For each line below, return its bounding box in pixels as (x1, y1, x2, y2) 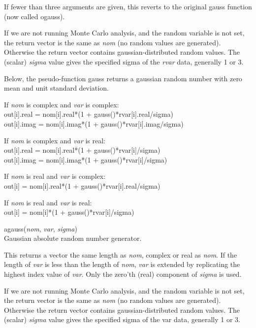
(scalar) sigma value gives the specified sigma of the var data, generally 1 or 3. (4, 314, 241, 325)
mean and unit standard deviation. (4, 83, 109, 93)
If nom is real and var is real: (4, 197, 92, 207)
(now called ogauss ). (4, 11, 65, 21)
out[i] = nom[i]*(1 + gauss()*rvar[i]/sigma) (4, 207, 134, 217)
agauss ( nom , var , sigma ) (4, 223, 77, 233)
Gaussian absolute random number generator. (4, 233, 142, 243)
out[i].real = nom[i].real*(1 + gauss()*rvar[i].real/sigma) (4, 109, 173, 119)
